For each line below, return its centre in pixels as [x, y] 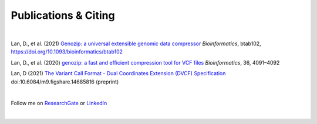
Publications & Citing [63, 15]
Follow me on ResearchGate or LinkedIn [59, 103]
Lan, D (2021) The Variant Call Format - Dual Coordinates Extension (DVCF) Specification [118, 73]
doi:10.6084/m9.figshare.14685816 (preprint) [65, 82]
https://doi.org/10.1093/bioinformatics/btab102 [67, 52]
